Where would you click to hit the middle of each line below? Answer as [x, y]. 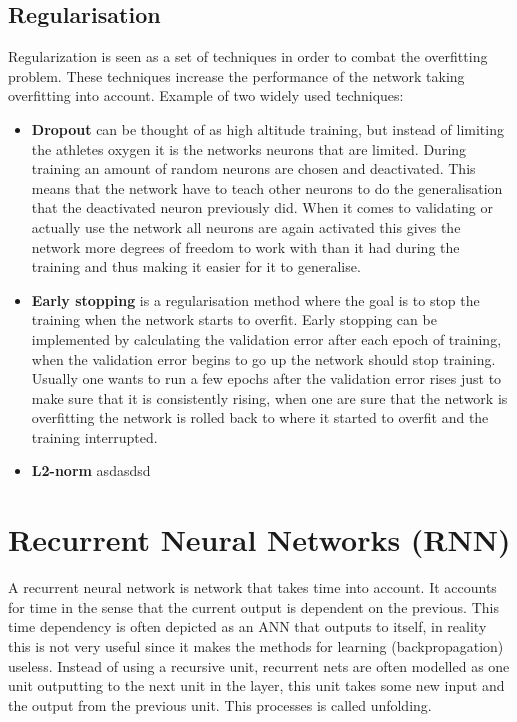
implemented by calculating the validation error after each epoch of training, [266, 338]
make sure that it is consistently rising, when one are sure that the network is [269, 397]
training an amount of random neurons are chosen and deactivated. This [253, 168]
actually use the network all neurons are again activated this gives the [246, 226]
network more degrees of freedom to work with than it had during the [245, 246]
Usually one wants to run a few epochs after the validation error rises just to [266, 378]
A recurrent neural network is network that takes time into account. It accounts [252, 587]
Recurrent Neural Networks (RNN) [259, 539]
